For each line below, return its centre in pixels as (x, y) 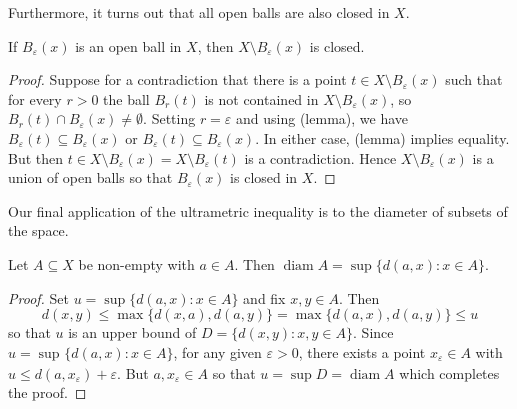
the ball (126, 98)
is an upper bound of (132, 332)
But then (36, 157)
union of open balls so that (90, 177)
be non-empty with (136, 263)
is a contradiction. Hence (320, 157)
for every (35, 98)
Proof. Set (38, 297)
